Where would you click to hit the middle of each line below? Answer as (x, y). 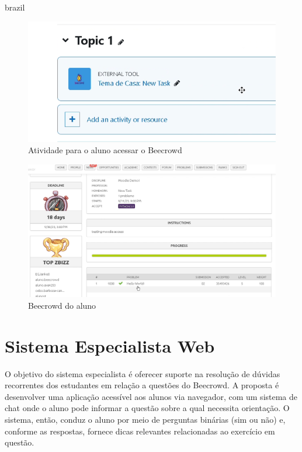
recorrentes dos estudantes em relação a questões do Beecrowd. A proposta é (142, 385)
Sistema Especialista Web (110, 345)
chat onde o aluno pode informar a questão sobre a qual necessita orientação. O (147, 408)
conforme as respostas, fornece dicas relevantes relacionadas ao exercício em (140, 431)
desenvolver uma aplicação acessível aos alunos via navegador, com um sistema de (151, 396)
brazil (15, 7)
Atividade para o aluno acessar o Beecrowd (105, 150)
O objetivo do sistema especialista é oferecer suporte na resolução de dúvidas (143, 373)
